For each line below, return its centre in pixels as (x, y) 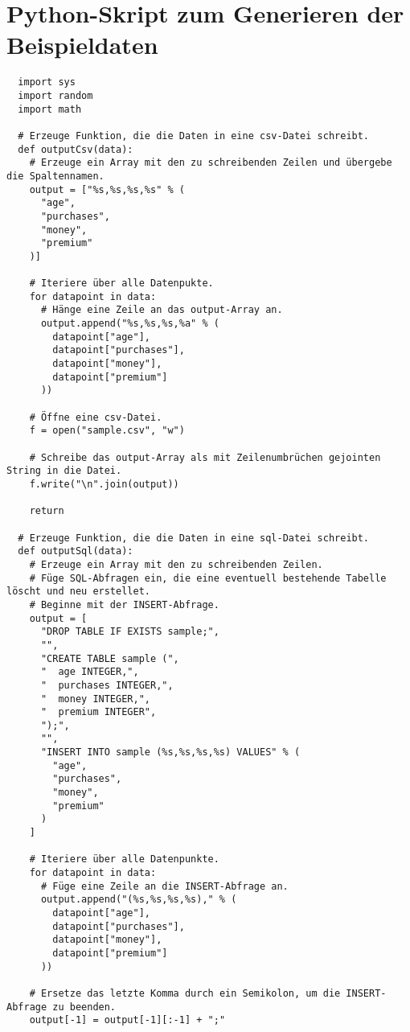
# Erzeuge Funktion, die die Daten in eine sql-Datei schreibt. (194, 538)
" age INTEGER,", (90, 672)
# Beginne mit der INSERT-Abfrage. (124, 604)
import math (50, 109)
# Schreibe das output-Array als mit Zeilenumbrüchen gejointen (205, 457)
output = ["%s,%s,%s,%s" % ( (107, 189)
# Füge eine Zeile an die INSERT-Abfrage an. (164, 886)
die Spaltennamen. (55, 176)
